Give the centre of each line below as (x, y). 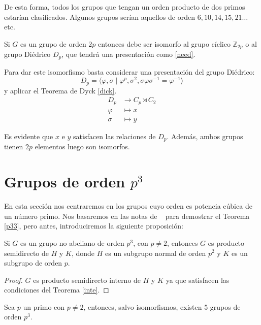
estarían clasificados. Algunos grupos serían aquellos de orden (100, 17)
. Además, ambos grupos (205, 136)
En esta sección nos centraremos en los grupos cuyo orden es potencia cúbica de (128, 206)
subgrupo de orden (33, 263)
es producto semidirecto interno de (87, 280)
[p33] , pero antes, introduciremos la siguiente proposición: (94, 226)
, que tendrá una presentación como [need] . (128, 54)
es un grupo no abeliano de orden (72, 242)
